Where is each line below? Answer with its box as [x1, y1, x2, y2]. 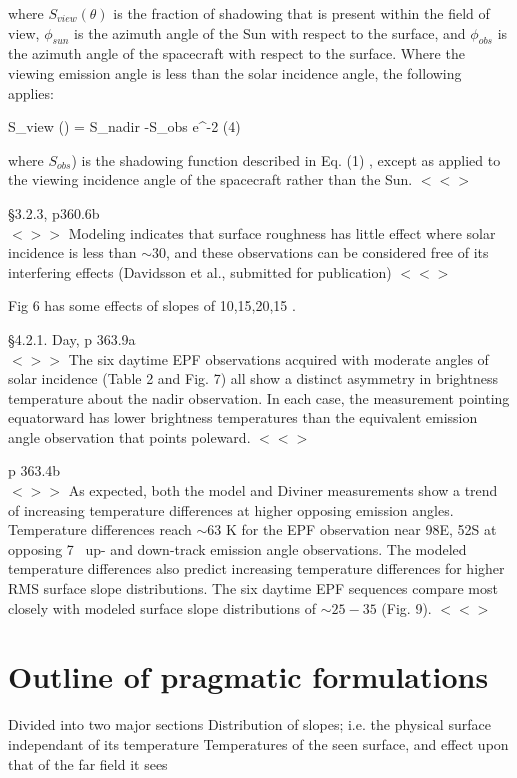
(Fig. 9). [381, 597, 432, 618]
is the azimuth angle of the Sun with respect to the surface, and [74, 22, 466, 43]
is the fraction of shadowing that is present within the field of [113, 3, 490, 23]
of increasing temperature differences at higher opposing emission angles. [8, 499, 454, 520]
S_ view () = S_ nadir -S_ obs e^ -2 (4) [8, 116, 241, 137]
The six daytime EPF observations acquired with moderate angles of [68, 348, 489, 369]
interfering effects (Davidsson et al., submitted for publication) [8, 261, 392, 282]
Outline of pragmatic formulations [8, 656, 489, 697]
